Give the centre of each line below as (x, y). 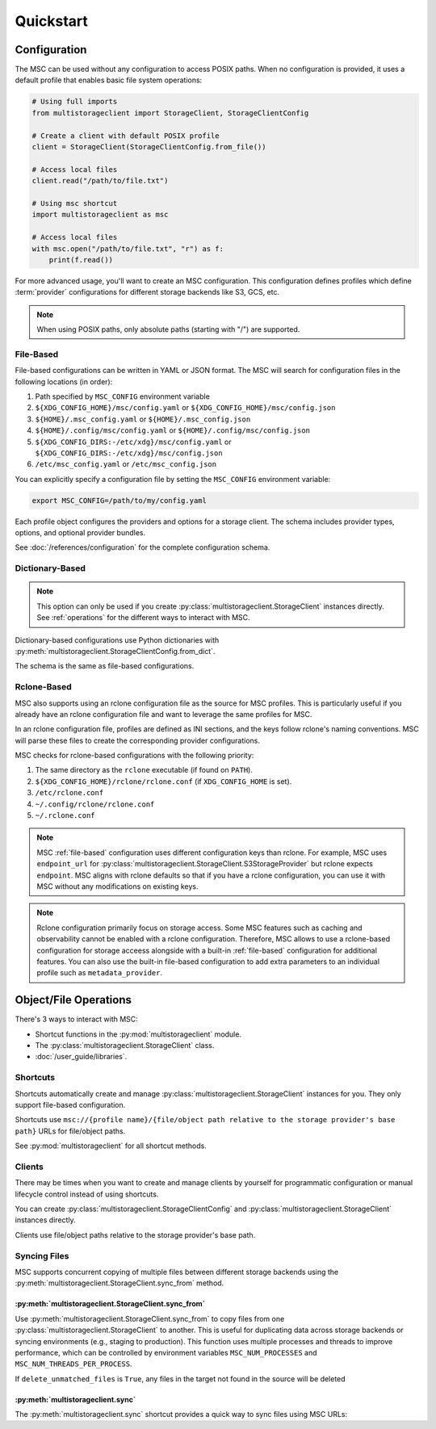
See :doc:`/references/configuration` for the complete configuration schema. (143, 547)
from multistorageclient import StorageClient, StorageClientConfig (170, 113)
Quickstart (52, 21)
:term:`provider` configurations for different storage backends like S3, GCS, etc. (147, 292)
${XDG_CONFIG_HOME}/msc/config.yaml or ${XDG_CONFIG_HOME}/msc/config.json (185, 408)
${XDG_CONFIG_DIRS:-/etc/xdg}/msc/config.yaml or (133, 442)
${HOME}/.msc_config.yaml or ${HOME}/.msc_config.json (143, 419)
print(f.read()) (81, 260)
